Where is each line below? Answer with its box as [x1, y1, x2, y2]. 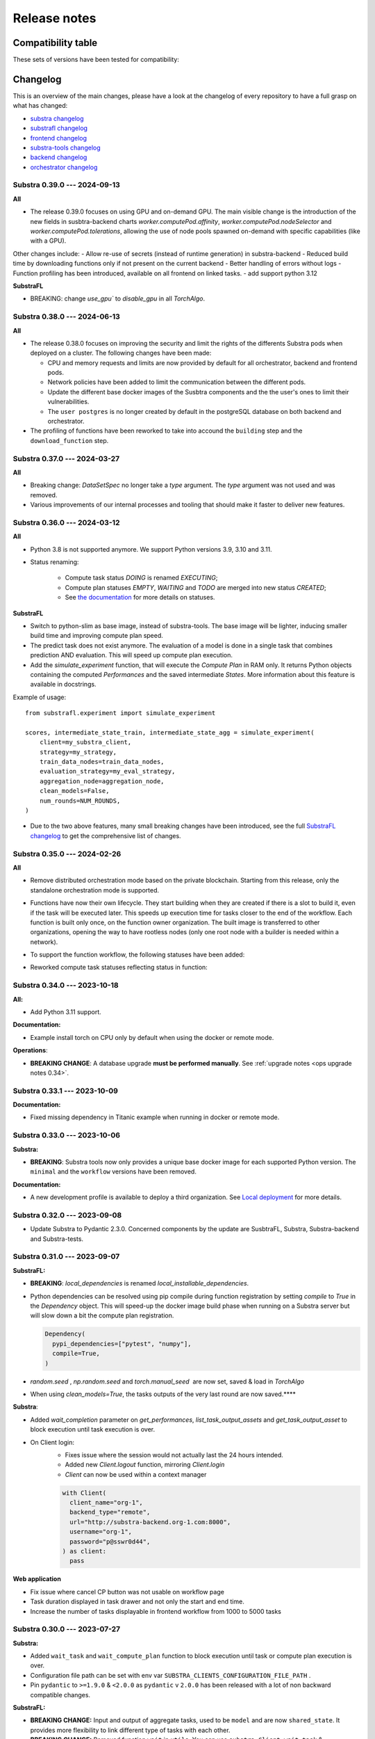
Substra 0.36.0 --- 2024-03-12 [12, 518, 120, 527]
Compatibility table [12, 37, 98, 49]
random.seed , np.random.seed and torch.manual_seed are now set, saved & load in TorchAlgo [30, 1377, 305, 1386]
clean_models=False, [39, 787, 110, 795]
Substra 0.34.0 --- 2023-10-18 [12, 981, 119, 991]
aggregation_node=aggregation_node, [39, 777, 165, 785]
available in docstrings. [30, 680, 97, 689]
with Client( [62, 1489, 107, 1497]
